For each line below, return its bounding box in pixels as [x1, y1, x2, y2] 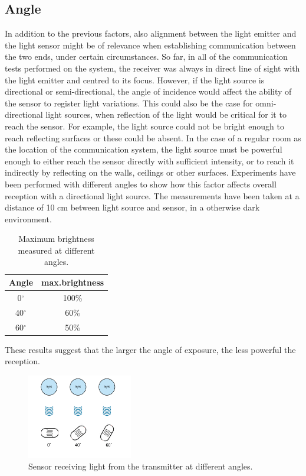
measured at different [18, 244, 95, 256]
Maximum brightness [18, 232, 94, 245]
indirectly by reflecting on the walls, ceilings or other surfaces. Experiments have [5, 166, 296, 179]
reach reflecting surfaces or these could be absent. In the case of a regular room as [5, 131, 301, 144]
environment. [5, 212, 52, 225]
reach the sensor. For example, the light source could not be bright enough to [5, 119, 284, 132]
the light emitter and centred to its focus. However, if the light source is [5, 73, 265, 86]
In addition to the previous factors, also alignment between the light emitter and [5, 27, 297, 40]
